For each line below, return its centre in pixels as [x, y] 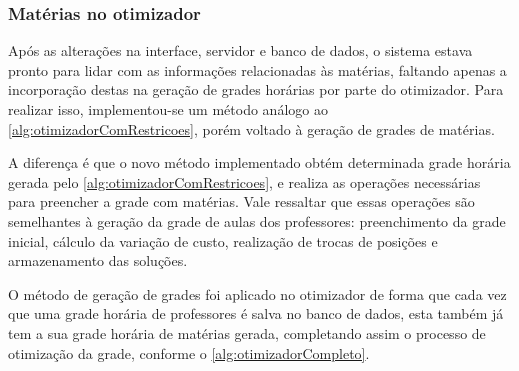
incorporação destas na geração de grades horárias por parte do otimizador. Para [256, 89]
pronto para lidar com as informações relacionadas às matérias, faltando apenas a [257, 69]
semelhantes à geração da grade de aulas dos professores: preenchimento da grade [257, 220]
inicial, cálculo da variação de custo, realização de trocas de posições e [223, 240]
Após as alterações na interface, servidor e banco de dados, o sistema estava [240, 50]
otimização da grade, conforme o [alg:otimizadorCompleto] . [189, 352]
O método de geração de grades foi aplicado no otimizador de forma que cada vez [257, 293]
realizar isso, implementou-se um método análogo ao [168, 109]
